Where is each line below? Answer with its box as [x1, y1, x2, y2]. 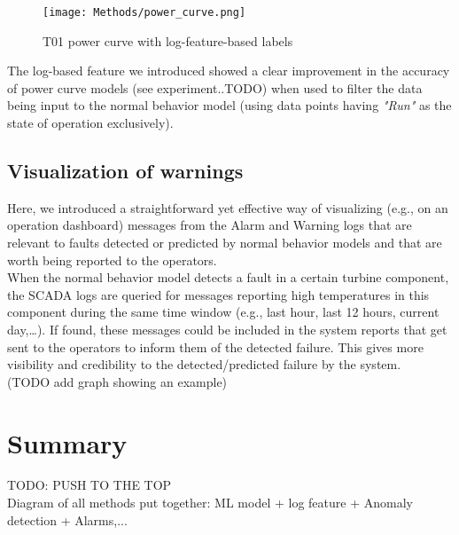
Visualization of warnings [7, 157, 244, 185]
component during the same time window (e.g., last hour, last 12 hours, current [7, 303, 440, 321]
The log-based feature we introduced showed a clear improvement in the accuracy [7, 61, 450, 80]
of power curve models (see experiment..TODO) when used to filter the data [7, 78, 423, 97]
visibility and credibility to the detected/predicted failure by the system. [7, 355, 401, 374]
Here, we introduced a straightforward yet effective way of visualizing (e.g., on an [7, 198, 448, 216]
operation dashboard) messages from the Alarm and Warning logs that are [7, 216, 412, 234]
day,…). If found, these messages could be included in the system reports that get [7, 319, 447, 338]
